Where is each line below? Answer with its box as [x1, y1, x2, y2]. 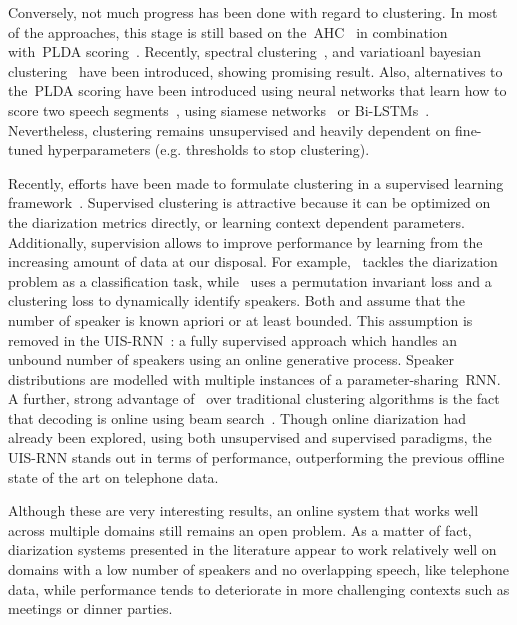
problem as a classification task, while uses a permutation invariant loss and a [8, 270, 492, 291]
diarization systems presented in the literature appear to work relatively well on [8, 539, 497, 560]
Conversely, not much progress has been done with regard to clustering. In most [8, 2, 498, 22]
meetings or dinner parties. [8, 598, 173, 619]
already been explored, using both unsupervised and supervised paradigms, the [8, 427, 492, 448]
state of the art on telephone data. [8, 466, 219, 487]
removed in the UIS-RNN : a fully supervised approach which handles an [8, 329, 457, 350]
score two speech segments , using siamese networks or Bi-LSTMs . [8, 99, 430, 120]
